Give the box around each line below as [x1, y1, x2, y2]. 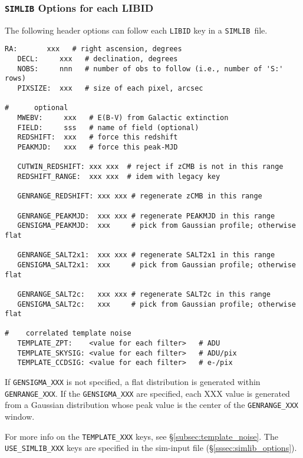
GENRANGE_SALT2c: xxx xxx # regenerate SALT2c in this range [17, 290, 271, 298]
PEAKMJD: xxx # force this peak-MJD [17, 143, 178, 151]
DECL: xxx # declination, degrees [17, 55, 178, 64]
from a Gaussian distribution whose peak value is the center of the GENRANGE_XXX [5, 399, 298, 411]
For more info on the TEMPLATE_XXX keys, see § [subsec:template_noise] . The [5, 430, 278, 442]
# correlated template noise [5, 329, 131, 338]
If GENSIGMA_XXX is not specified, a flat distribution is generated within [5, 376, 261, 388]
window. [5, 410, 35, 423]
